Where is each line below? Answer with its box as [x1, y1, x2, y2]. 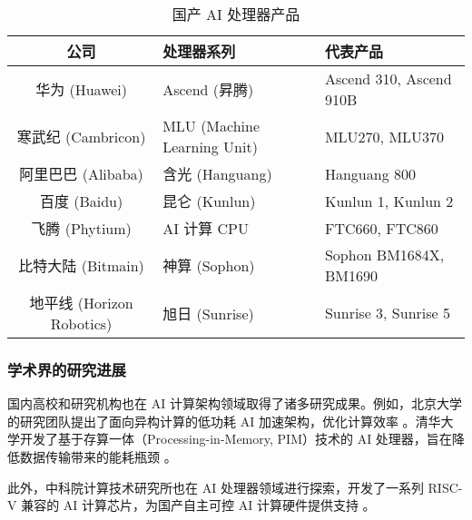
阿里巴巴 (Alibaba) [19, 163, 143, 184]
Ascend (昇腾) [162, 79, 254, 100]
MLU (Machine [162, 115, 261, 136]
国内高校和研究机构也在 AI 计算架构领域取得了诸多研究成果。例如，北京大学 [7, 394, 462, 413]
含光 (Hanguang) [162, 163, 272, 184]
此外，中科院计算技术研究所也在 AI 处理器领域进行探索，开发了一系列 [7, 477, 424, 496]
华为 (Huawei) [35, 79, 128, 100]
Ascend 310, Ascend [324, 68, 452, 89]
